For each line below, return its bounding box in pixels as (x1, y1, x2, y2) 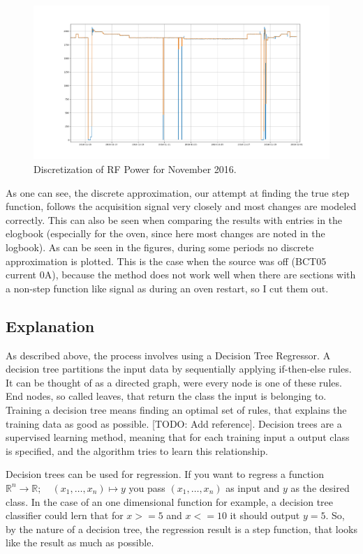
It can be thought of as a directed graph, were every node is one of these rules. (6, 375, 342, 389)
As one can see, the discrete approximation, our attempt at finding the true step (6, 185, 350, 200)
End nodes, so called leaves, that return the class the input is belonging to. (6, 389, 327, 403)
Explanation (6, 315, 95, 336)
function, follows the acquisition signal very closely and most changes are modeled (6, 199, 357, 214)
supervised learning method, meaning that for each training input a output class (6, 430, 350, 444)
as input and (225, 480, 280, 495)
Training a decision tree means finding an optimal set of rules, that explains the (6, 403, 347, 417)
